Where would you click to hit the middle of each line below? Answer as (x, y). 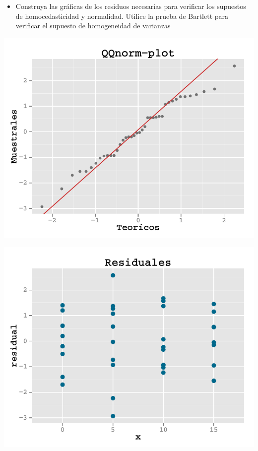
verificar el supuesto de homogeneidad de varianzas (93, 26)
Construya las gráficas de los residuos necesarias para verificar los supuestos (131, 6)
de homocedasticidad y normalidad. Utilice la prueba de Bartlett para (122, 16)
